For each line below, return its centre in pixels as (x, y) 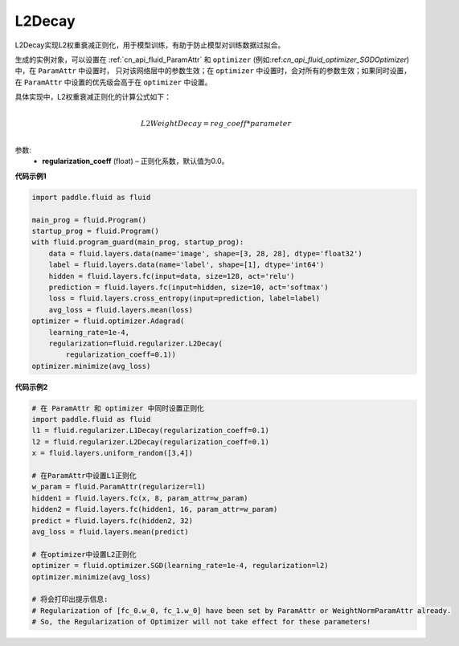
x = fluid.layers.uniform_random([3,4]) (112, 453)
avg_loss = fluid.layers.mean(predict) (110, 532)
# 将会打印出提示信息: (70, 599)
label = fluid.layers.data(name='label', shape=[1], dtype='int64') (186, 265)
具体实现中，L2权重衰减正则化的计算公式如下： (93, 97)
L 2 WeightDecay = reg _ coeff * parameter (216, 124)
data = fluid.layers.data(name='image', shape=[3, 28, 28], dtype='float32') (206, 253)
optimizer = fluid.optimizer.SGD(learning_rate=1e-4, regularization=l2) (180, 566)
